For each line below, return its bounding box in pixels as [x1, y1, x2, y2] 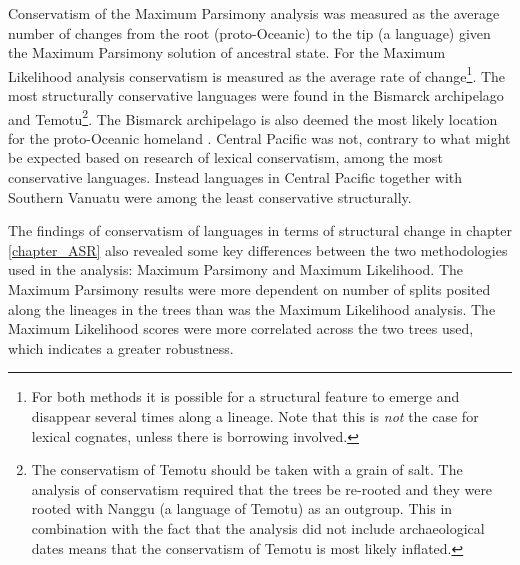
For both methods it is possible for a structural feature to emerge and [31, 386, 460, 407]
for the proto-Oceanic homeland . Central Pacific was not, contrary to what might [8, 127, 511, 148]
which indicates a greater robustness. [8, 337, 234, 358]
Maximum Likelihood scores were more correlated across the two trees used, [8, 318, 474, 339]
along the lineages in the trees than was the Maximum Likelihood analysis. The [8, 298, 496, 319]
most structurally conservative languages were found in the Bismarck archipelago [8, 85, 504, 106]
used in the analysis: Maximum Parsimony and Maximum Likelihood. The [8, 259, 463, 280]
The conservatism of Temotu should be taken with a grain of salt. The [31, 459, 463, 480]
